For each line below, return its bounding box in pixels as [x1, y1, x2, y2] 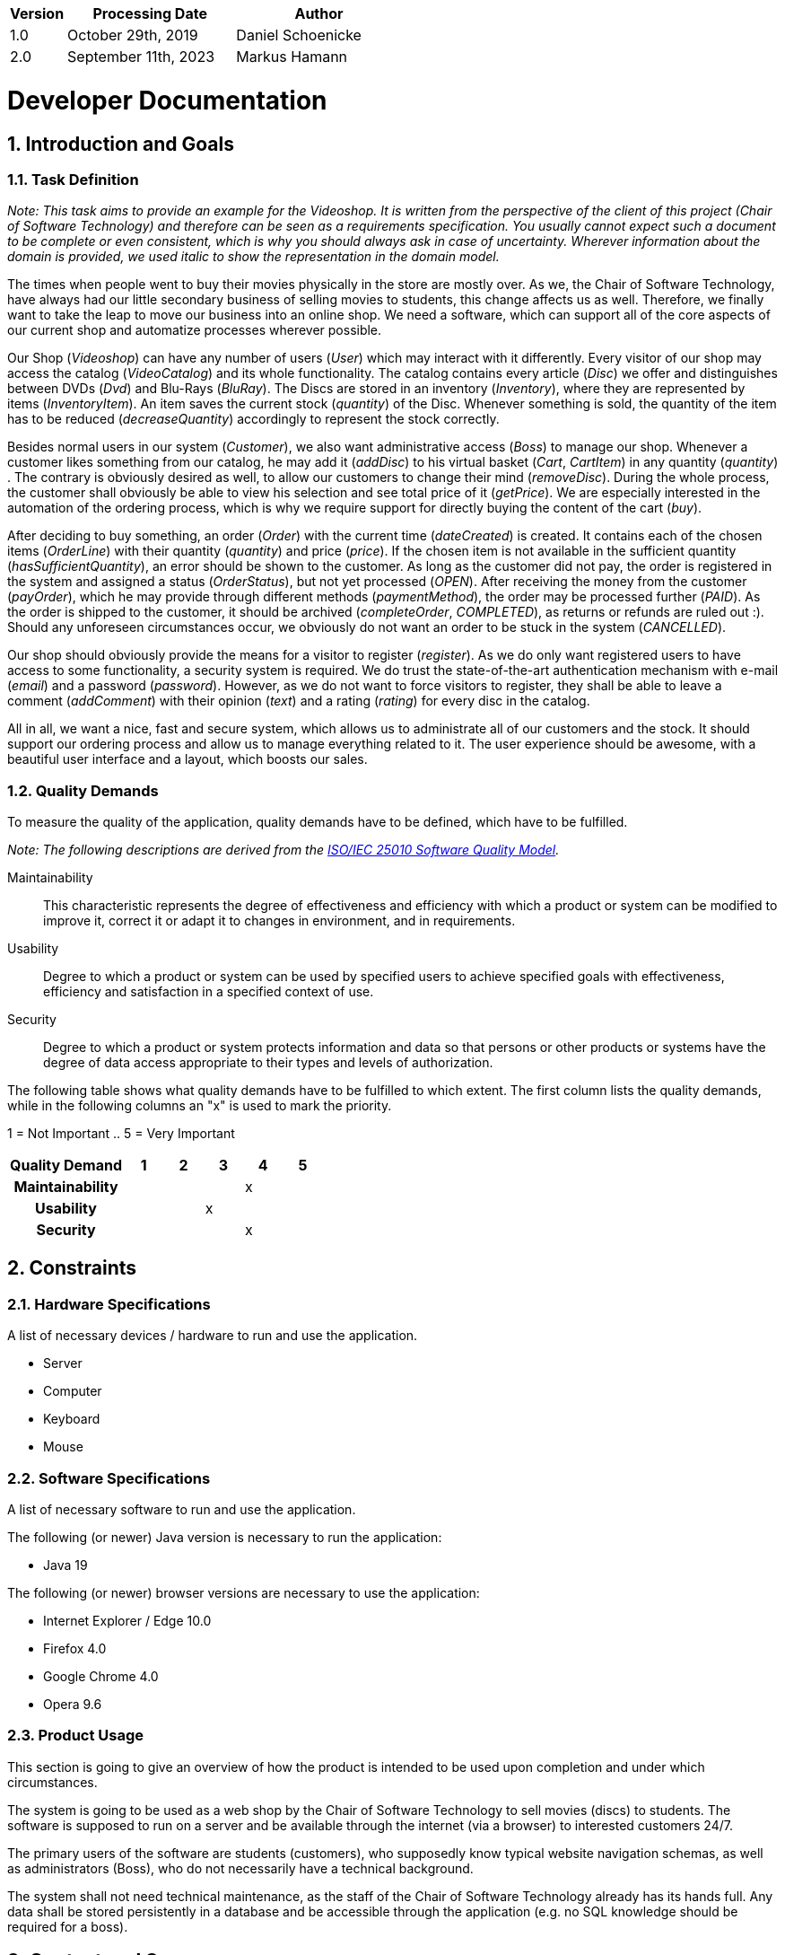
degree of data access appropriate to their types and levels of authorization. [43, 1055, 493, 1071]
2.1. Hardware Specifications [7, 1294, 211, 1313]
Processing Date [92, 4, 207, 22]
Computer [43, 1383, 102, 1399]
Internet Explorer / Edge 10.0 [43, 1613, 212, 1629]
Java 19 [43, 1557, 88, 1574]
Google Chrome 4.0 [43, 1669, 159, 1685]
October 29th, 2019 [67, 26, 198, 44]
